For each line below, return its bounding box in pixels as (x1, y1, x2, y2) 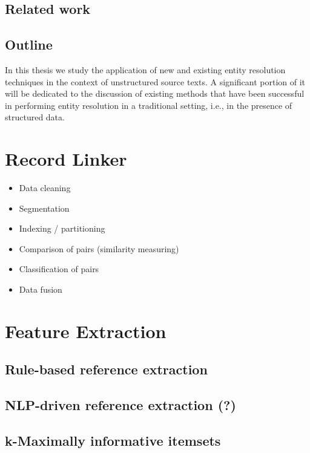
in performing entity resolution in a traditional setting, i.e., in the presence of (5, 99, 292, 111)
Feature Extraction (5, 318, 167, 343)
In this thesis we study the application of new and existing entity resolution (5, 63, 286, 76)
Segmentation (19, 201, 70, 214)
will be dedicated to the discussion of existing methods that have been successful (5, 87, 305, 100)
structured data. (5, 111, 65, 123)
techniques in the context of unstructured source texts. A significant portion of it (5, 75, 306, 88)
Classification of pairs (19, 262, 99, 275)
